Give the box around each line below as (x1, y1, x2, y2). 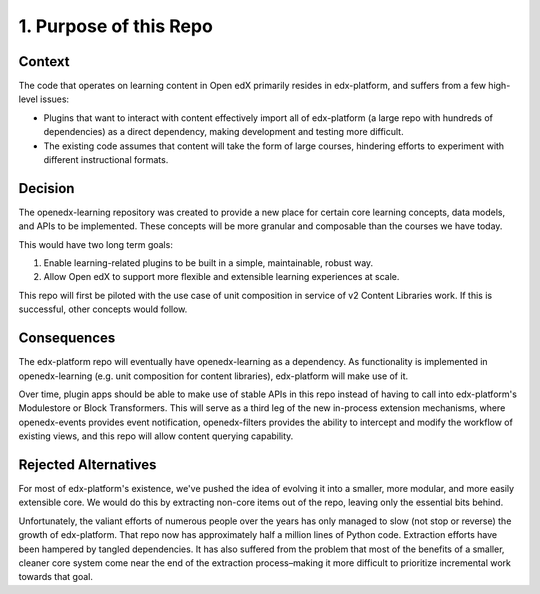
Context (18, 53, 70, 70)
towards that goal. (18, 571, 94, 583)
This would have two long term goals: (18, 238, 174, 250)
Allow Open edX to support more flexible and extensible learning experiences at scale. (43, 271, 400, 283)
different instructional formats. (43, 154, 169, 166)
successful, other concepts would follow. (18, 303, 188, 315)
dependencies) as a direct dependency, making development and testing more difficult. (43, 126, 404, 138)
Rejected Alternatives (18, 456, 157, 473)
